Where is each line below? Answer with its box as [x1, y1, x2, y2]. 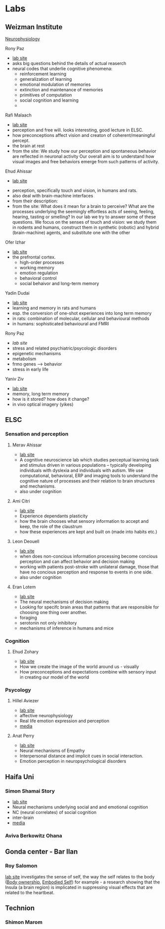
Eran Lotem [12, 584, 36, 590]
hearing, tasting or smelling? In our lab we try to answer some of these [12, 214, 156, 220]
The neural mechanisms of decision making [19, 599, 109, 605]
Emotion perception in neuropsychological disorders [19, 758, 126, 764]
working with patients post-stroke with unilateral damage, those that [19, 563, 159, 569]
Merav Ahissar [12, 442, 42, 448]
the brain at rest [12, 143, 45, 149]
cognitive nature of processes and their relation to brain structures [19, 478, 155, 484]
